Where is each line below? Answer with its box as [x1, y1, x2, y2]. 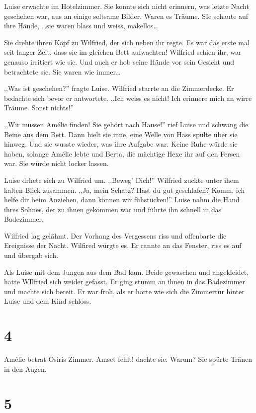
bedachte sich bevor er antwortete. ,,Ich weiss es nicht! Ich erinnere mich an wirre [4, 92, 252, 103]
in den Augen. [4, 363, 47, 374]
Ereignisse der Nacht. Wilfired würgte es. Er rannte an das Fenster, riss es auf [4, 240, 242, 250]
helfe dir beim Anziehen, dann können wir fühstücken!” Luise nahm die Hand [4, 194, 240, 205]
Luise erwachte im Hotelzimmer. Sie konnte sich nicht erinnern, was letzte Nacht [4, 1, 249, 11]
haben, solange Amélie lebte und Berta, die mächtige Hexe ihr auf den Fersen [4, 148, 240, 159]
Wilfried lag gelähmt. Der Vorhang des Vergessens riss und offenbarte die [4, 230, 227, 241]
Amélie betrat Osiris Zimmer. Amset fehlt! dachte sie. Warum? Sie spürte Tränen [4, 354, 253, 364]
